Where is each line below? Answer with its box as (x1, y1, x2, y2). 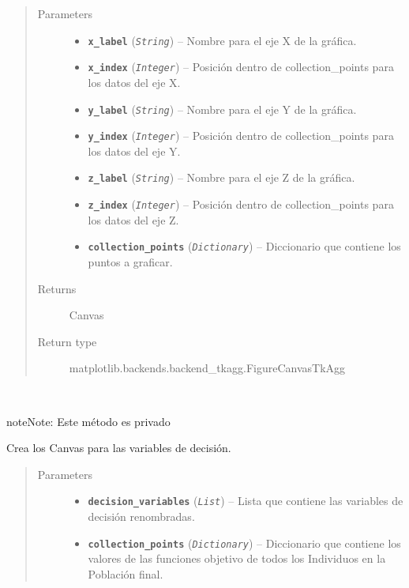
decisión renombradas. (88, 507, 195, 524)
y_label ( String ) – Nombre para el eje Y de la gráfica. (88, 100, 357, 117)
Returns (37, 280, 77, 296)
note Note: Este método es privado (6, 413, 171, 429)
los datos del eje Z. (88, 211, 179, 228)
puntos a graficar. (88, 253, 173, 269)
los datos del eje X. (88, 73, 181, 90)
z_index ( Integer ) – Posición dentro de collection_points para (88, 196, 394, 213)
